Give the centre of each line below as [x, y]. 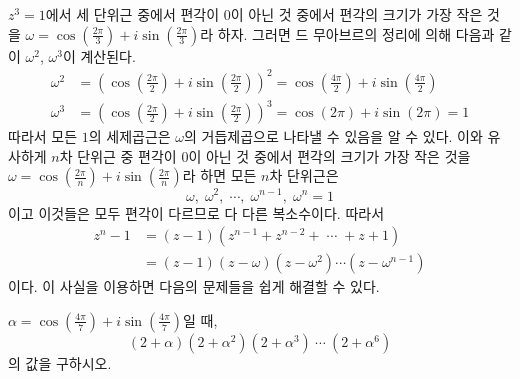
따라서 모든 [43, 136]
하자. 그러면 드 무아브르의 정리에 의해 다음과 [356, 33]
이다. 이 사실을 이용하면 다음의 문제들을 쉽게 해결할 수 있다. [194, 286]
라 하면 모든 [219, 175]
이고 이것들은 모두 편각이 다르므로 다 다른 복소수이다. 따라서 [196, 212]
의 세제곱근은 [129, 136]
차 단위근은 [304, 175]
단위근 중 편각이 [127, 155]
